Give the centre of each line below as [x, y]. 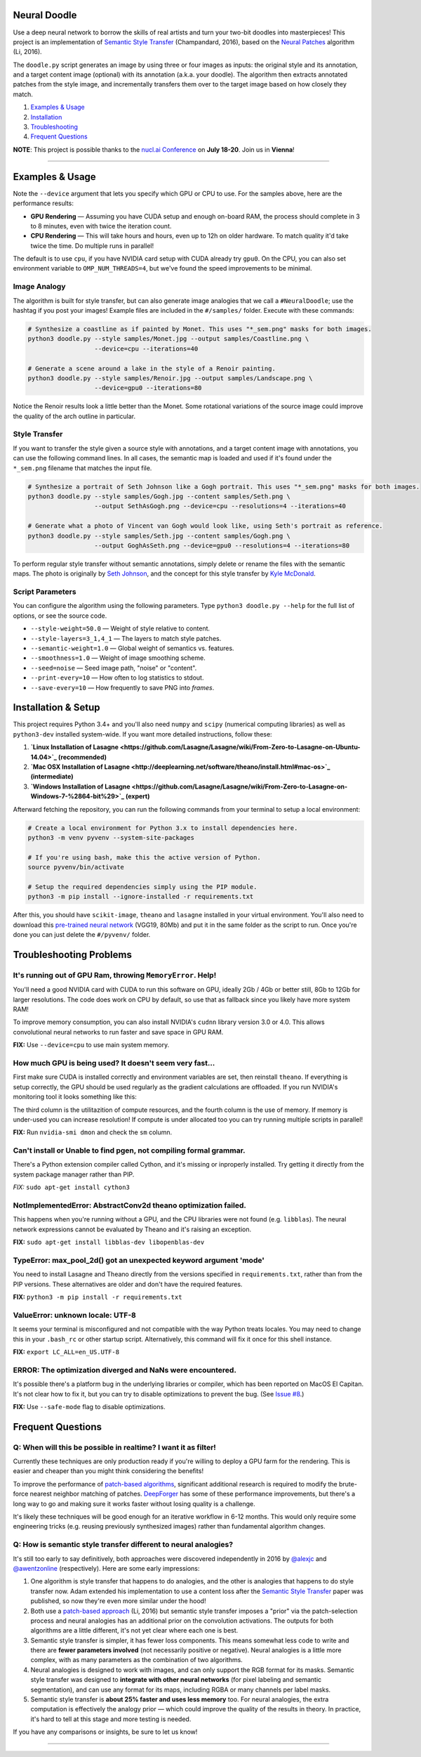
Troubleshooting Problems [73, 955]
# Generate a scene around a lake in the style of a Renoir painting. [152, 368]
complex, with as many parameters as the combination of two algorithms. [137, 1660]
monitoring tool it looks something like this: [75, 1097]
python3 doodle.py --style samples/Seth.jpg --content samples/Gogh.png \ [159, 536]
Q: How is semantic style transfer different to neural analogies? [123, 1545]
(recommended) [82, 757]
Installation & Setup [56, 707]
